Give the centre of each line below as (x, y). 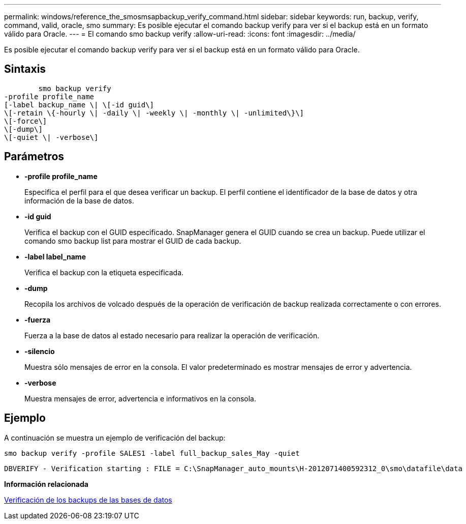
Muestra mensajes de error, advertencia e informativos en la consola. (141, 398)
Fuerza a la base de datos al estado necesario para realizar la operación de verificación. (172, 335)
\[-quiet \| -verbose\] (51, 137)
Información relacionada (46, 484)
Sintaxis (25, 69)
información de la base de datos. (79, 200)
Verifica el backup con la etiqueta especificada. (104, 272)
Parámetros (34, 157)
